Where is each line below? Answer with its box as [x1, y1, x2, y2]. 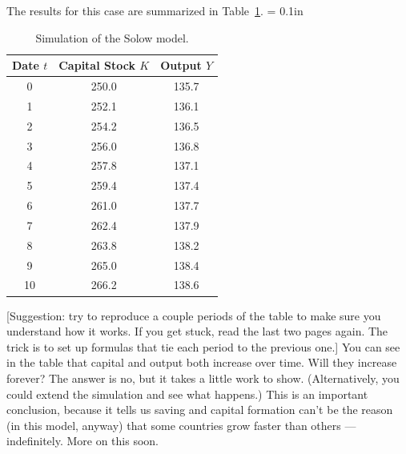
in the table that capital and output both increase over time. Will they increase [6, 354, 397, 371]
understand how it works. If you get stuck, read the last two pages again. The [6, 323, 388, 339]
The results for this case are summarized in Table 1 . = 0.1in [6, 2, 303, 18]
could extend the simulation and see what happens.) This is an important [6, 385, 368, 402]
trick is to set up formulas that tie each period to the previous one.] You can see [6, 338, 400, 355]
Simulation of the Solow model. [35, 29, 189, 46]
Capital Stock [58, 57, 135, 74]
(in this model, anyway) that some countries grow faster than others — [6, 416, 356, 433]
